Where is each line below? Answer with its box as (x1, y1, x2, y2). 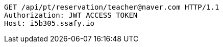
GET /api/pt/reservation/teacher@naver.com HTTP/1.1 (4, 3, 219, 11)
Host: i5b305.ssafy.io (4, 19, 95, 27)
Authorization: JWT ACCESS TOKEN (4, 11, 138, 19)
